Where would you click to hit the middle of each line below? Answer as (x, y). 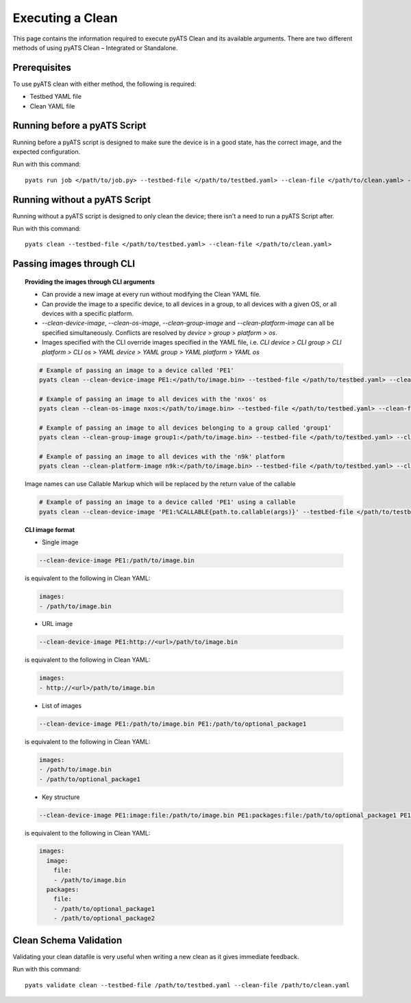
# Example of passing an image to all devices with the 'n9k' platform (162, 457)
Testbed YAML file (56, 97)
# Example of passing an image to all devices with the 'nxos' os (153, 399)
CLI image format (50, 529)
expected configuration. (47, 152)
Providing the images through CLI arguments (90, 281)
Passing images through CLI (74, 264)
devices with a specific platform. (88, 313)
